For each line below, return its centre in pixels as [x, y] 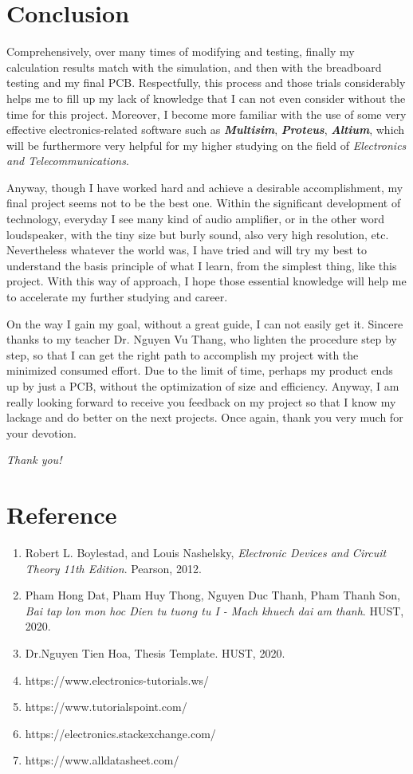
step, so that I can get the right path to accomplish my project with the [183, 354]
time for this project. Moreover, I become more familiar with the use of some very [206, 114]
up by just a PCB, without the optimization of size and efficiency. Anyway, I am [203, 386]
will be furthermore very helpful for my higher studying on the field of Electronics [206, 145]
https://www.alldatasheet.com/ [102, 760]
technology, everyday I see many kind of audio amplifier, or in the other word [195, 219]
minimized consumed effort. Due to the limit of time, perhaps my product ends [200, 370]
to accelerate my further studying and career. [117, 297]
